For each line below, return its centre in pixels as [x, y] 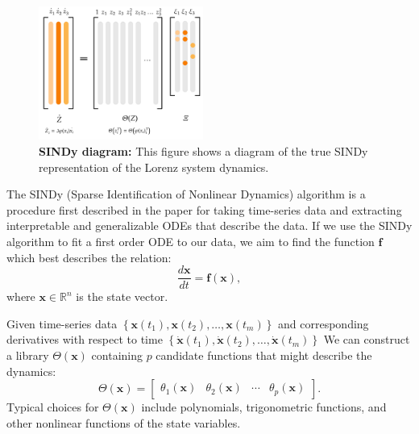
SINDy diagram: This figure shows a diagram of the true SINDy [203, 150]
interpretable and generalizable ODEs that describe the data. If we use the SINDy [209, 225]
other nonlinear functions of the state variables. [124, 422]
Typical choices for [53, 407]
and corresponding [324, 323]
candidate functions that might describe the [264, 355]
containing [117, 355]
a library [28, 355]
